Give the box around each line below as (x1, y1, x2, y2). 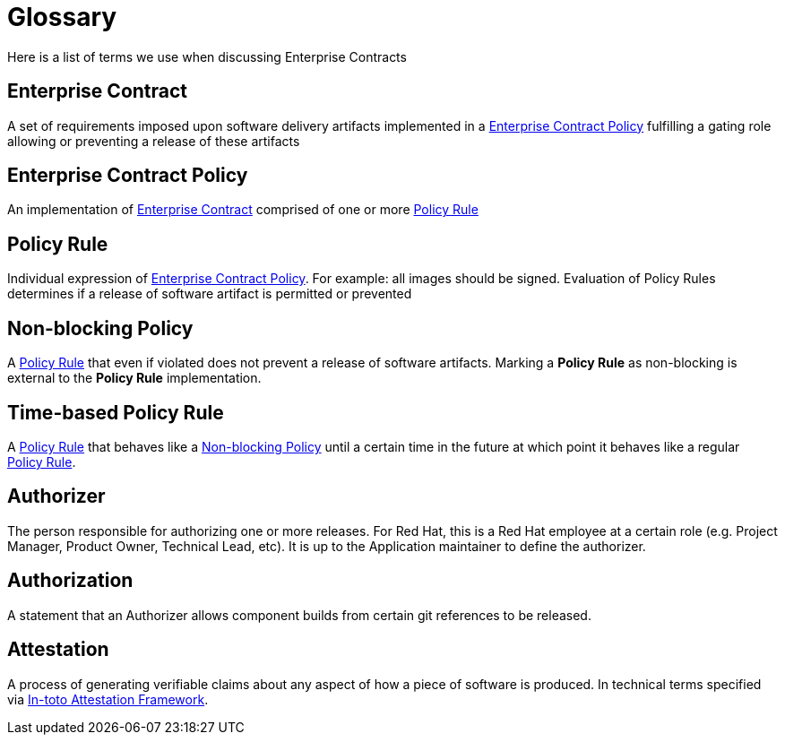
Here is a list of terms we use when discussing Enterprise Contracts (7, 48, 407, 65)
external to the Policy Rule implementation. (7, 370, 262, 386)
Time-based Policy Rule (7, 401, 224, 424)
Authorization (7, 569, 134, 592)
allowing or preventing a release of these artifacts (7, 133, 300, 149)
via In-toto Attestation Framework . (7, 691, 209, 707)
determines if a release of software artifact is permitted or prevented (7, 286, 412, 302)
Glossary (7, 2, 117, 32)
